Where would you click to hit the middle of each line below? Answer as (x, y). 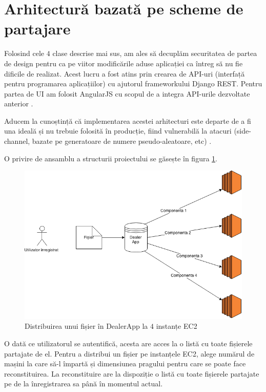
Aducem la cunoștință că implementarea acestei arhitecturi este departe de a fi (128, 120)
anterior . (19, 104)
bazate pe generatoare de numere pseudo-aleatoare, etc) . (122, 141)
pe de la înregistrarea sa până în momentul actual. (84, 384)
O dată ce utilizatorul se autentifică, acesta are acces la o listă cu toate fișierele (128, 343)
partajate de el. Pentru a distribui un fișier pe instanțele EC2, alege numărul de (129, 353)
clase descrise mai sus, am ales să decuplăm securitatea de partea (155, 53)
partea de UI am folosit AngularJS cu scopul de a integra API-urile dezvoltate (127, 93)
